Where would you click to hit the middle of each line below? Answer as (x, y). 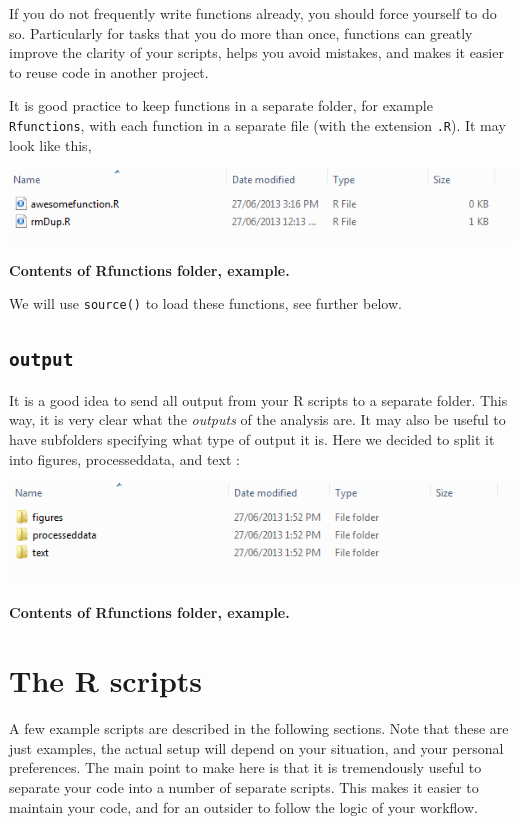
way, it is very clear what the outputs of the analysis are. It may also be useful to (257, 419)
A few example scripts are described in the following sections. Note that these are (259, 728)
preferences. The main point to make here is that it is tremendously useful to (245, 767)
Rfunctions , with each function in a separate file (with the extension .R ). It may (257, 124)
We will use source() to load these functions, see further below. (205, 303)
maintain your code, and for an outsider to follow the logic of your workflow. (243, 806)
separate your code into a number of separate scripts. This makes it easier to (244, 787)
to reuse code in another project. (109, 71)
